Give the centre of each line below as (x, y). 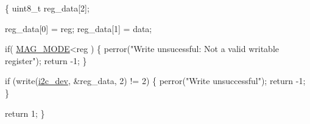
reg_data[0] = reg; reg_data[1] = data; (79, 28)
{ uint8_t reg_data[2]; (47, 8)
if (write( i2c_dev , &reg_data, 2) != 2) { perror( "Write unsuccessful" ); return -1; (155, 81)
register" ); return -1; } (46, 60)
